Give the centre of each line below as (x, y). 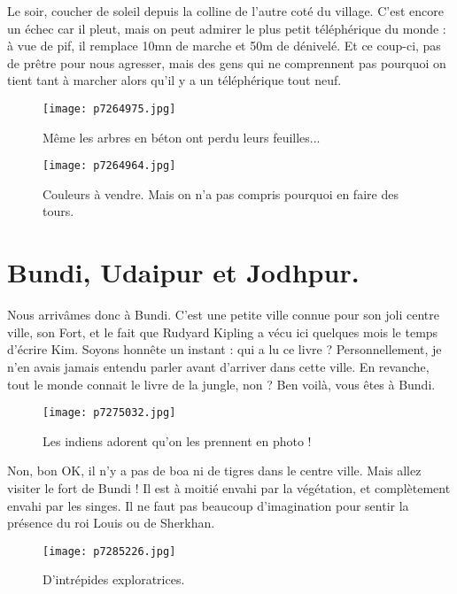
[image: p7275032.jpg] (109, 413)
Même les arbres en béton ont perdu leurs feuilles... (182, 137)
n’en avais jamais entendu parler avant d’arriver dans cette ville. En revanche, (218, 366)
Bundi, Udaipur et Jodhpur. (183, 272)
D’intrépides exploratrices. (114, 579)
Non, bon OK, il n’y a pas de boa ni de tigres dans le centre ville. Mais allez (214, 471)
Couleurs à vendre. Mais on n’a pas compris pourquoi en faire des (221, 193)
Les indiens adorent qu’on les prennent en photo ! (177, 440)
